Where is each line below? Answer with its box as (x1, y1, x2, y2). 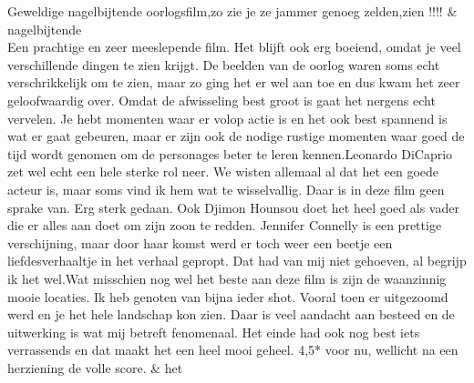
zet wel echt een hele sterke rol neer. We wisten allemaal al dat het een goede (7, 162, 439, 181)
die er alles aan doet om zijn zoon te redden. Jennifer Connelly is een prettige (7, 216, 442, 235)
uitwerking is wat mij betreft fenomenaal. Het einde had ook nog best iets (7, 322, 420, 341)
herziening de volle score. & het (7, 358, 183, 377)
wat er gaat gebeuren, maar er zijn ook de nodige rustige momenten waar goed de (7, 126, 465, 146)
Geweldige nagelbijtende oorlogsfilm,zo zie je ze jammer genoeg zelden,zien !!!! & (7, 2, 458, 20)
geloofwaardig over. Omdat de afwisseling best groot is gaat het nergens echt (7, 90, 436, 109)
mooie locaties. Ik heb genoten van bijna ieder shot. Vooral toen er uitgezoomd (7, 287, 448, 306)
